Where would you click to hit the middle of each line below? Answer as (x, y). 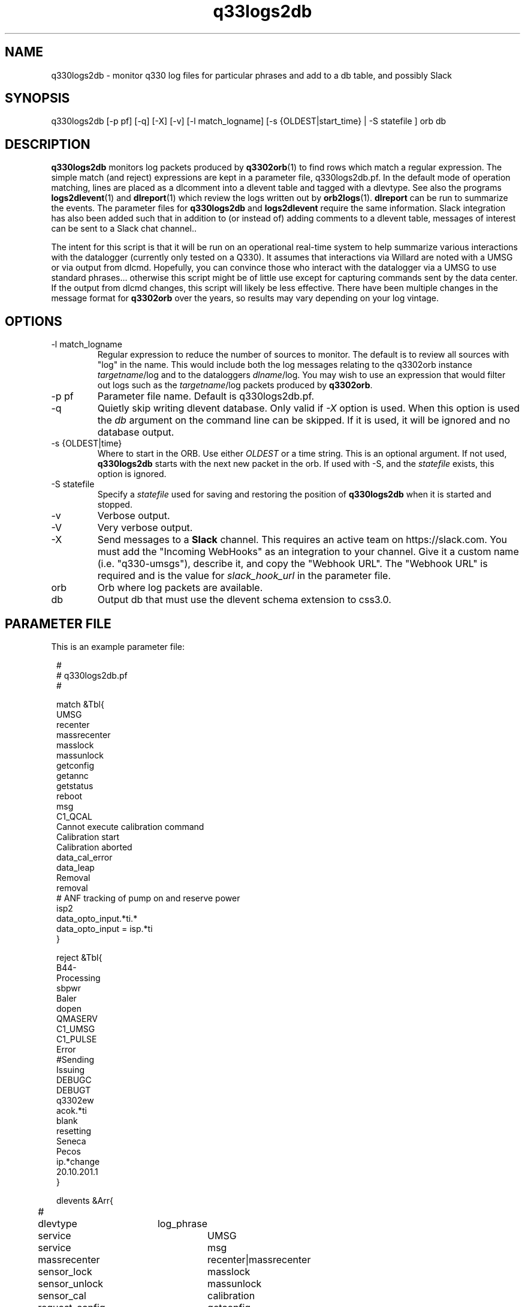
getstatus (75, 786)
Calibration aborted (94, 847)
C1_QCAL (74, 816)
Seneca (71, 1141)
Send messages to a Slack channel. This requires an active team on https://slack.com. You (302, 540)
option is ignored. (132, 474)
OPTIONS (34, 321)
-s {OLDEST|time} (87, 443)
